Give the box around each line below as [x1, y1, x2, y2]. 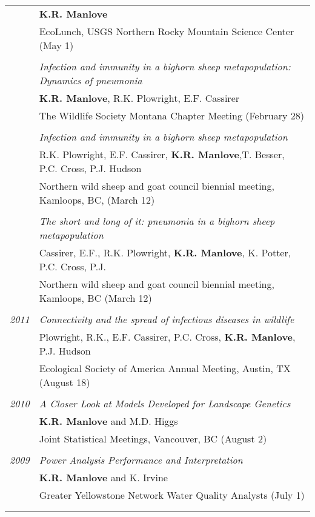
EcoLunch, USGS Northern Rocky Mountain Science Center [39, 24, 294, 38]
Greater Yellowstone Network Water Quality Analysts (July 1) [39, 488, 305, 502]
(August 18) [39, 375, 90, 389]
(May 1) [39, 38, 74, 52]
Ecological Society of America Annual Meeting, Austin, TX [39, 361, 291, 375]
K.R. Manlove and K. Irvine [39, 470, 168, 484]
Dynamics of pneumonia [39, 73, 142, 87]
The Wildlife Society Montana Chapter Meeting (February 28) [39, 108, 305, 122]
